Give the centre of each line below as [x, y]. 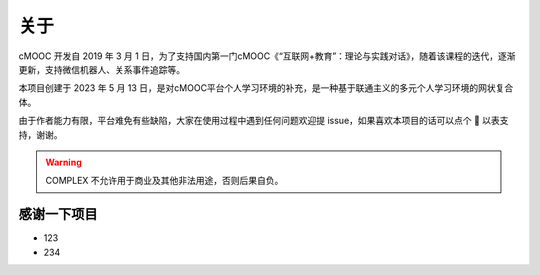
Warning [63, 162]
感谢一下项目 [58, 214]
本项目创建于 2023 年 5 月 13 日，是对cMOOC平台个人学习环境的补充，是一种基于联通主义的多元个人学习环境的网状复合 [266, 88]
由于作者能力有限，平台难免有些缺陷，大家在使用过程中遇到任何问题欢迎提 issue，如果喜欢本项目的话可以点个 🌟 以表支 [263, 121]
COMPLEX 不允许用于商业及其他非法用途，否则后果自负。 [164, 181]
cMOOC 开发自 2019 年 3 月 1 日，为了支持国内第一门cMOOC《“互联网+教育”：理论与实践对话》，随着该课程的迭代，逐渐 [267, 56]
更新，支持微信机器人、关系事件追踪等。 [101, 69]
